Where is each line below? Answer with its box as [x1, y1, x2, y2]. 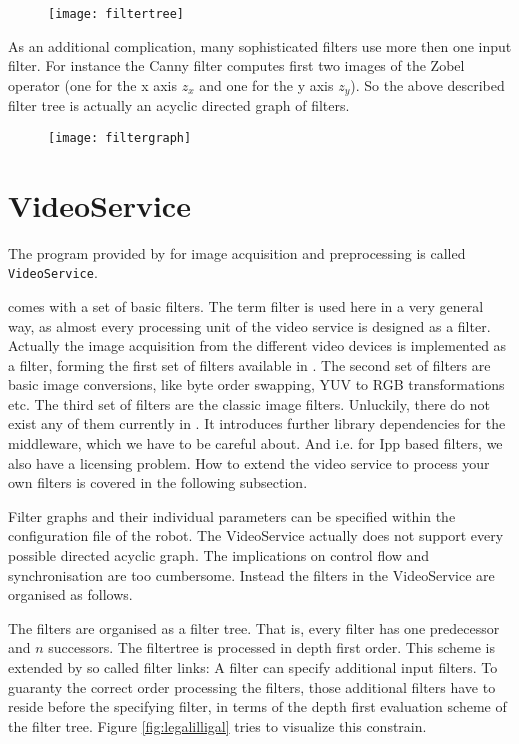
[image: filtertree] [48, 7, 185, 21]
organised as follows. [8, 584, 133, 605]
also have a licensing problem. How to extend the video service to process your [8, 452, 490, 473]
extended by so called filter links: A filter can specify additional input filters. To [8, 657, 498, 678]
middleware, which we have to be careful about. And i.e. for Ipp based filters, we [8, 433, 503, 454]
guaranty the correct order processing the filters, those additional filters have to [8, 676, 496, 697]
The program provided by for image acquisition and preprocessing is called [8, 242, 466, 263]
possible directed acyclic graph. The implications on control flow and [8, 545, 430, 566]
